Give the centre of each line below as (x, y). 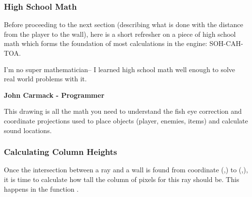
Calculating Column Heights (61, 152)
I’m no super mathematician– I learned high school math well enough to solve (120, 69)
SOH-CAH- (226, 43)
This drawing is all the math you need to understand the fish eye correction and (123, 111)
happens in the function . (41, 189)
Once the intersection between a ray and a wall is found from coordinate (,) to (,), (126, 170)
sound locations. (28, 130)
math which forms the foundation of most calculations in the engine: (106, 43)
